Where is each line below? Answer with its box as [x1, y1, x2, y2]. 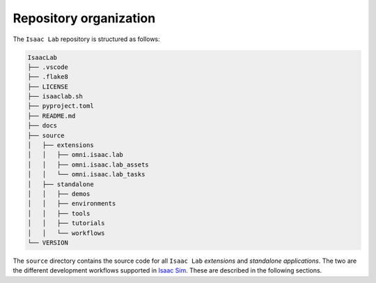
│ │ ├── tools [27, 209, 91, 217]
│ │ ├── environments [27, 199, 116, 208]
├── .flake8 [27, 73, 69, 81]
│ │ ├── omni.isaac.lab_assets [27, 160, 149, 169]
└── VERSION [27, 238, 69, 247]
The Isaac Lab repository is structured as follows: [13, 35, 160, 43]
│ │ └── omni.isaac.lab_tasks [27, 171, 146, 178]
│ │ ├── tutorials [27, 220, 105, 227]
